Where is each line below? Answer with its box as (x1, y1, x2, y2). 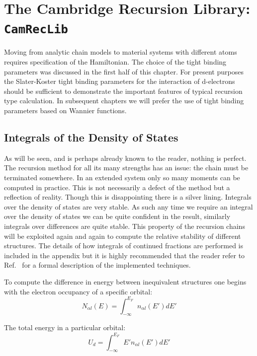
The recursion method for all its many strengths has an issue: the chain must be (4, 162, 249, 173)
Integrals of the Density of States (4, 129, 178, 144)
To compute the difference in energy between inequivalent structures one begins (4, 276, 247, 286)
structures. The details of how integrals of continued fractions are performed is (4, 240, 244, 251)
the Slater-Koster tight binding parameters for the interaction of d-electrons (4, 76, 235, 86)
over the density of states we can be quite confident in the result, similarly (4, 211, 231, 221)
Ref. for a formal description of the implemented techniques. (4, 260, 191, 270)
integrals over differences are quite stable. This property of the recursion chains (4, 220, 245, 231)
